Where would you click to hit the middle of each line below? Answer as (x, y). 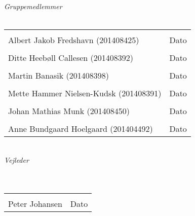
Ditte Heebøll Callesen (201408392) (71, 58)
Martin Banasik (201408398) (59, 76)
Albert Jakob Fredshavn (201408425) (74, 40)
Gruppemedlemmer (33, 6)
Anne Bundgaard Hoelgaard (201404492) (81, 129)
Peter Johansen (35, 203)
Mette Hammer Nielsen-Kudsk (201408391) (85, 93)
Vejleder (16, 159)
